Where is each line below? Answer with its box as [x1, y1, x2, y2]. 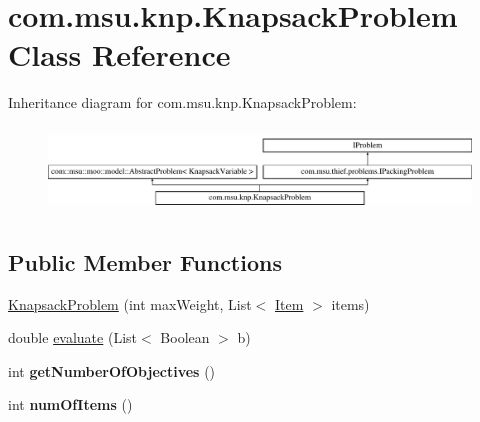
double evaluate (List [8, 327, 138, 348]
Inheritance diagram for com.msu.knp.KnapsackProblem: [8, 92, 357, 113]
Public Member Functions [8, 246, 282, 277]
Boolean [160, 327, 210, 348]
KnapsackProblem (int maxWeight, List [8, 293, 252, 314]
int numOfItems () [8, 394, 133, 415]
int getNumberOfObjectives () [8, 360, 216, 381]
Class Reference [8, 34, 231, 75]
